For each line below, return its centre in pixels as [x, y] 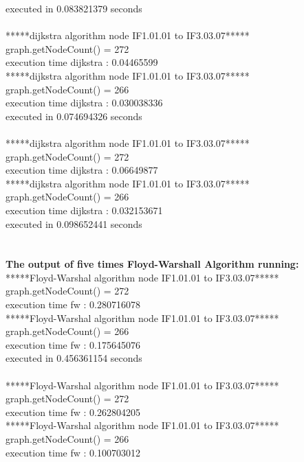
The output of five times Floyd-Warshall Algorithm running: [152, 264]
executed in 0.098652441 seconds [74, 223]
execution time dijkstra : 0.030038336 [84, 103]
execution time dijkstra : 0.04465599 [82, 62]
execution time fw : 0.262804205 [73, 412]
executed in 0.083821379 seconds [74, 8]
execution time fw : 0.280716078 [73, 304]
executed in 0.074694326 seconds [74, 116]
